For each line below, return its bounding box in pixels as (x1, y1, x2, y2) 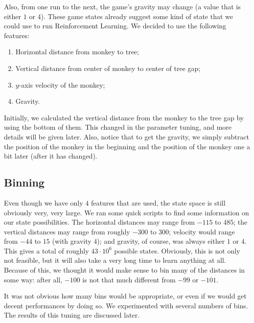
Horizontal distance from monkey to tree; (15, 46, 139, 57)
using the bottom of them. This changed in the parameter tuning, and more (4, 122, 232, 132)
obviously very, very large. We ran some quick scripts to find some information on (4, 207, 249, 217)
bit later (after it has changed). (4, 151, 97, 161)
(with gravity (52, 236, 92, 246)
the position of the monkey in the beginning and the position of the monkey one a (4, 141, 251, 151)
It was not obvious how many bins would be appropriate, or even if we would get (4, 291, 247, 301)
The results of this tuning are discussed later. (4, 310, 140, 320)
